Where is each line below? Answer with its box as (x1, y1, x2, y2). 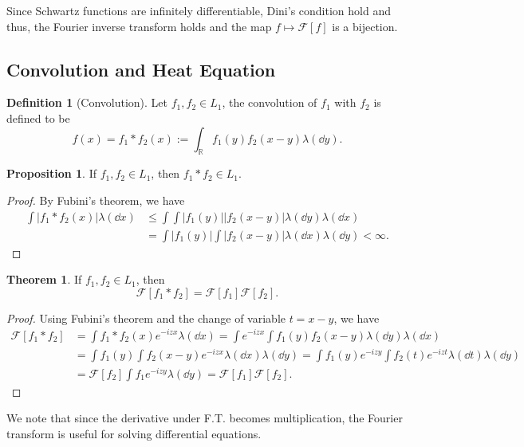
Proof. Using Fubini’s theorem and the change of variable (6, 309, 286, 326)
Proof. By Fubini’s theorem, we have (6, 191, 185, 208)
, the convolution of (222, 94, 317, 111)
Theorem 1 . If (6, 271, 82, 288)
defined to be (6, 109, 70, 126)
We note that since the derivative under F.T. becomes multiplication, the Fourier (6, 410, 403, 426)
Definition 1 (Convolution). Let (6, 94, 168, 111)
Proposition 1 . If (6, 165, 97, 182)
